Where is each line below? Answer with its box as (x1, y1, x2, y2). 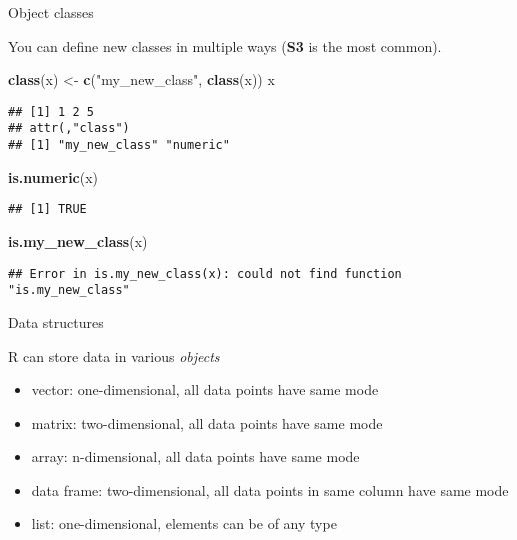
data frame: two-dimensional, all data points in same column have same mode (31, 479, 509, 500)
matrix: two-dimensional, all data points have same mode (31, 412, 383, 433)
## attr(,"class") (8, 121, 130, 136)
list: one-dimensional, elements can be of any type (31, 513, 337, 534)
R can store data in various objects (8, 345, 220, 366)
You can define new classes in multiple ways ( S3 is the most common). (8, 35, 442, 56)
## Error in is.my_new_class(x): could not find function (8, 266, 402, 281)
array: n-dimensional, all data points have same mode (31, 446, 360, 467)
